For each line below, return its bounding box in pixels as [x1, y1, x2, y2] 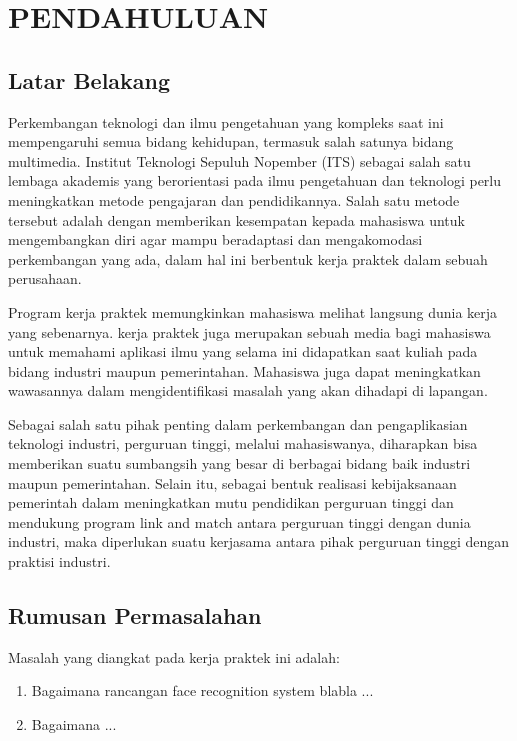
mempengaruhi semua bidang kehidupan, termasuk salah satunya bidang [8, 131, 454, 152]
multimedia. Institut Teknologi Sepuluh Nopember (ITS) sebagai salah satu [8, 150, 471, 171]
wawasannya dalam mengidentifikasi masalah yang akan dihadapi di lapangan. [8, 380, 488, 401]
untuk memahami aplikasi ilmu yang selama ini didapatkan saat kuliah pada [8, 341, 478, 362]
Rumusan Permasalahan [8, 600, 262, 631]
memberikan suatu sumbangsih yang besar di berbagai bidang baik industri [8, 453, 471, 474]
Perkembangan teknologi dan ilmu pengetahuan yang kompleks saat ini [8, 111, 444, 132]
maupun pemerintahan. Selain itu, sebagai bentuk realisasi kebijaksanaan [8, 472, 457, 493]
